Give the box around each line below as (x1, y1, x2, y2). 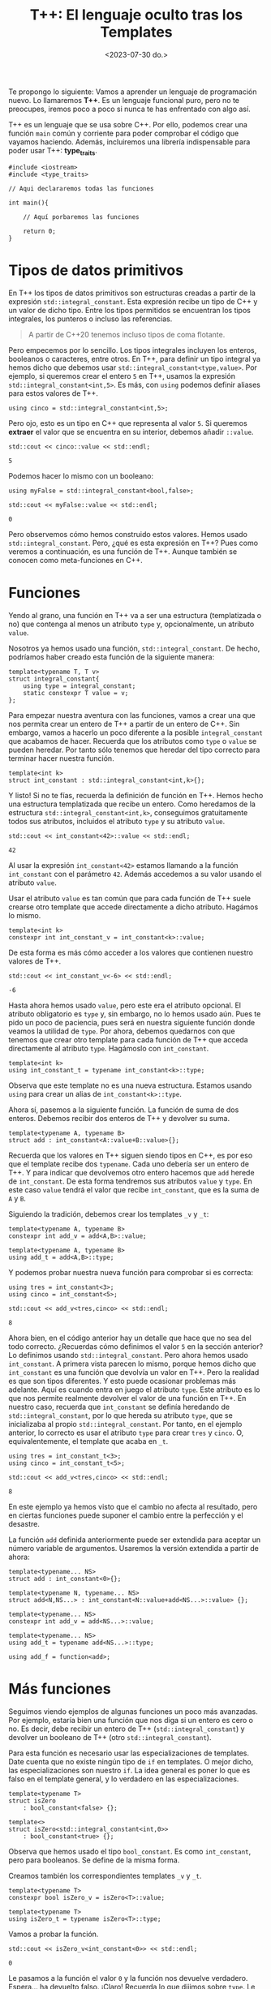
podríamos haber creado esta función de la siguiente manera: (8, 651, 215, 662)
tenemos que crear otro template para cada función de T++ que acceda (8, 1034, 249, 1044)
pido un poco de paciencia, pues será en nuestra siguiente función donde (8, 1017, 256, 1027)
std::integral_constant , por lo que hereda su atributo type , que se (8, 1410, 233, 1420)
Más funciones (8, 1679, 111, 1698)
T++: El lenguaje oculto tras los (29, 6, 243, 24)
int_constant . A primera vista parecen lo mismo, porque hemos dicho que (8, 1359, 256, 1368)
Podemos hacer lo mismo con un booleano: (8, 470, 154, 480)
